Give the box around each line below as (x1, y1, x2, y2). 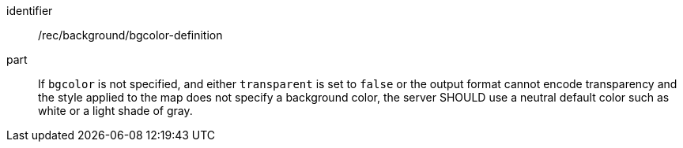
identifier (6, 4, 53, 17)
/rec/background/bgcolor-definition (38, 28, 223, 42)
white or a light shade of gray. (38, 104, 193, 117)
